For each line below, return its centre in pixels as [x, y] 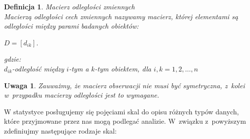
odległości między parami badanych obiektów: [71, 26]
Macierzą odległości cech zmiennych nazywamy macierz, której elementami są [121, 16]
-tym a [79, 68]
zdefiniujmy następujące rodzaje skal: [61, 130]
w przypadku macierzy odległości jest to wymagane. [82, 95]
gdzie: [13, 59]
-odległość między [38, 68]
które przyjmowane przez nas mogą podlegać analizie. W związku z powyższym [125, 121]
